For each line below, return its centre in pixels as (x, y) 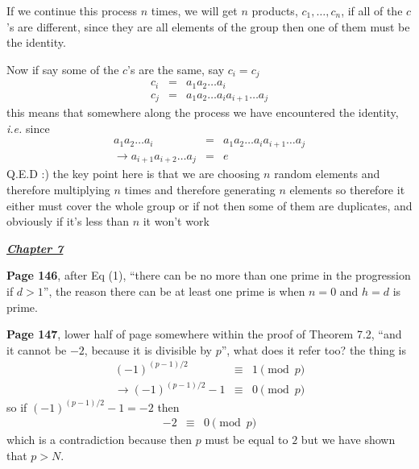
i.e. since (28, 128)
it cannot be (37, 349)
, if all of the (372, 10)
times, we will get (194, 10)
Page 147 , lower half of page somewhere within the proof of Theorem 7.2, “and (204, 334)
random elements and (327, 174)
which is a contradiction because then (100, 440)
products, (275, 10)
